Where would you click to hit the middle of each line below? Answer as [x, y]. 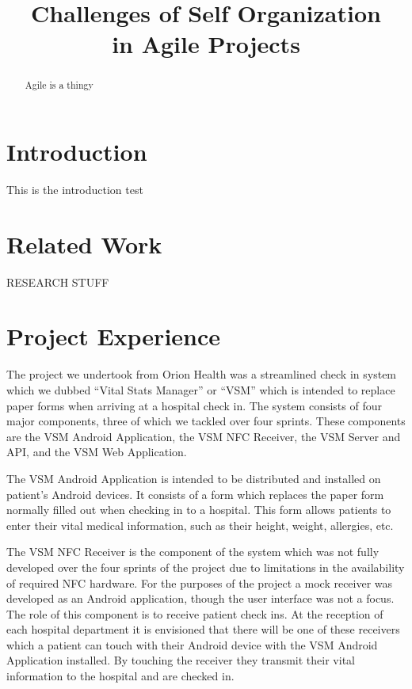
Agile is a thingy [59, 85]
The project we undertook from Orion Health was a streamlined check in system [202, 374]
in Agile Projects [206, 44]
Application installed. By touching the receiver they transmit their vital [181, 660]
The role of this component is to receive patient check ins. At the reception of [195, 613]
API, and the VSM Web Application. [97, 452]
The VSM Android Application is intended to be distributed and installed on [194, 478]
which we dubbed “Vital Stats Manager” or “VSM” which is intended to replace [201, 389]
